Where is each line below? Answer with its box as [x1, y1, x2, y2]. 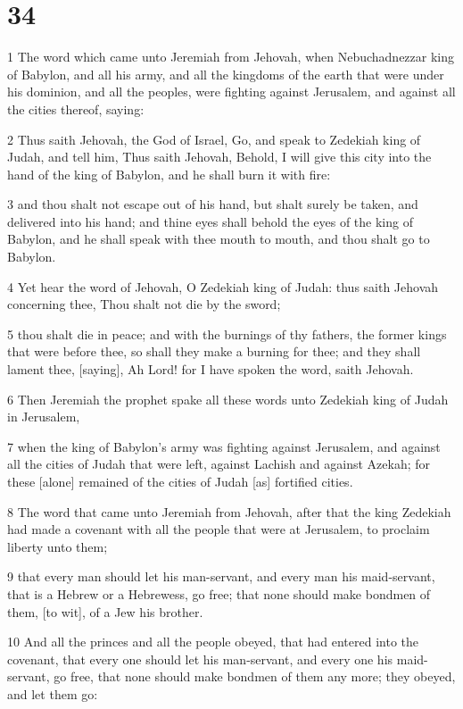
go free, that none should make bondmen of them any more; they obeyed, [54, 667, 456, 686]
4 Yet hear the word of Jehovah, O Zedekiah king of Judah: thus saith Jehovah [7, 277, 439, 296]
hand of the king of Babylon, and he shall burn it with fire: [7, 164, 331, 183]
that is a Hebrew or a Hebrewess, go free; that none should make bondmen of [7, 584, 431, 603]
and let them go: [7, 684, 98, 703]
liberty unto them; [7, 537, 108, 555]
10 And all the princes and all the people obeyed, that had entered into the [7, 632, 419, 651]
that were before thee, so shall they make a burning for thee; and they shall [7, 342, 421, 361]
